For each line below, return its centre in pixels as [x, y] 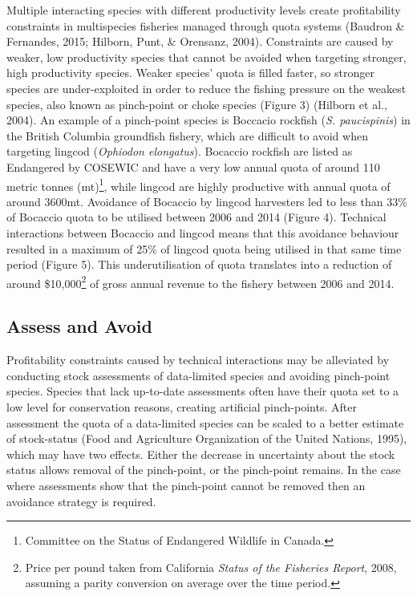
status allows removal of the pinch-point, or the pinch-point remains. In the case [204, 470]
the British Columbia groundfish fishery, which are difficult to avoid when [187, 135]
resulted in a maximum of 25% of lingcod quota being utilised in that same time [204, 248]
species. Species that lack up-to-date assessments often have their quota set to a [203, 391]
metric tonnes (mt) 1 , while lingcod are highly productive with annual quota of [198, 184]
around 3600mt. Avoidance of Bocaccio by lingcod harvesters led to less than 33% [207, 201]
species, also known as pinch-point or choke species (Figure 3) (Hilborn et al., [197, 104]
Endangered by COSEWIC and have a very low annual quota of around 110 [193, 166]
